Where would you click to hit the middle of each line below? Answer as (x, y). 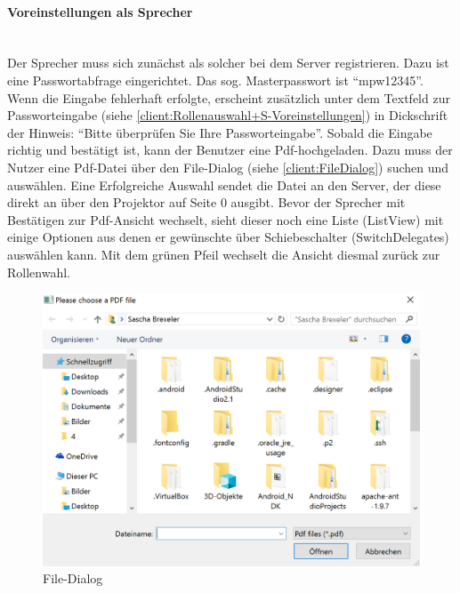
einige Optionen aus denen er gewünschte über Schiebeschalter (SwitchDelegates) (228, 237)
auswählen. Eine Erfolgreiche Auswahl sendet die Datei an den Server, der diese (224, 184)
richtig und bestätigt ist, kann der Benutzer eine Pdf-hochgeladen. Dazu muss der (230, 150)
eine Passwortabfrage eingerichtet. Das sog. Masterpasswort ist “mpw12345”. (215, 80)
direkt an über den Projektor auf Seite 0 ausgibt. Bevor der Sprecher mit (206, 202)
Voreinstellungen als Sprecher (100, 11)
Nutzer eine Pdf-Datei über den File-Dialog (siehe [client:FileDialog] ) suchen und (228, 167)
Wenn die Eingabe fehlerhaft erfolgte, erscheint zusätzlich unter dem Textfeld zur (229, 97)
